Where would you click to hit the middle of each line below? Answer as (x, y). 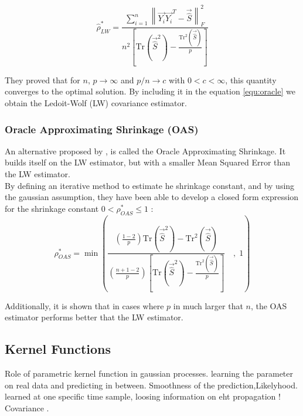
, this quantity (251, 80)
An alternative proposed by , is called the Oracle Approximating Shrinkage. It (145, 150)
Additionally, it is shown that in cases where (84, 305)
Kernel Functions (58, 349)
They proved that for (42, 80)
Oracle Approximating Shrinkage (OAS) (102, 129)
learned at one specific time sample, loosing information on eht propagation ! (143, 396)
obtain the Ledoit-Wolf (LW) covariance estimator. (96, 102)
